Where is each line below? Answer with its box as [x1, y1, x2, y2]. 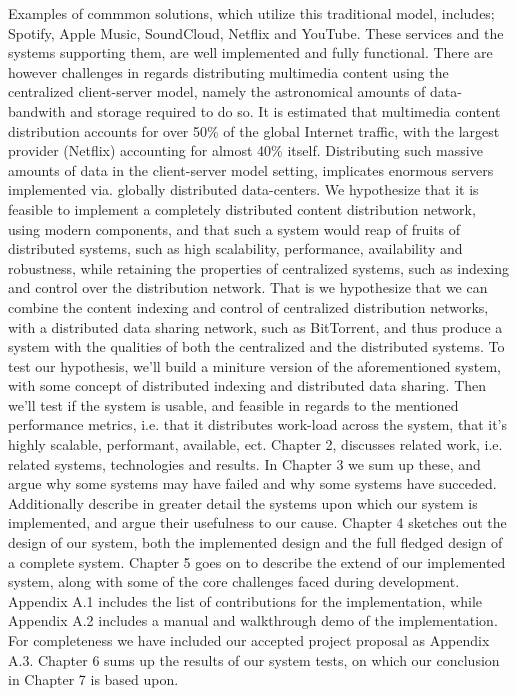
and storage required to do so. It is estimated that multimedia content [70, 100, 501, 121]
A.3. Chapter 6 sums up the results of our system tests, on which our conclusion [8, 649, 500, 670]
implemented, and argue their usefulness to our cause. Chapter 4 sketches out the [8, 512, 507, 533]
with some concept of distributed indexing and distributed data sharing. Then [8, 375, 487, 396]
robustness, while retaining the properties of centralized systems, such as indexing [8, 257, 509, 278]
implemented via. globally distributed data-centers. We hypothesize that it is [8, 179, 479, 200]
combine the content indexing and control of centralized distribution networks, [8, 296, 489, 317]
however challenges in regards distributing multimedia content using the [8, 61, 449, 82]
